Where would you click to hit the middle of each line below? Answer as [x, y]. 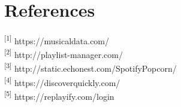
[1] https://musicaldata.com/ [57, 40]
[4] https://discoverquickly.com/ [62, 81]
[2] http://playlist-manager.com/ [64, 54]
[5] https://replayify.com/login [59, 95]
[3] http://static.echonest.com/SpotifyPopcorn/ [90, 68]
